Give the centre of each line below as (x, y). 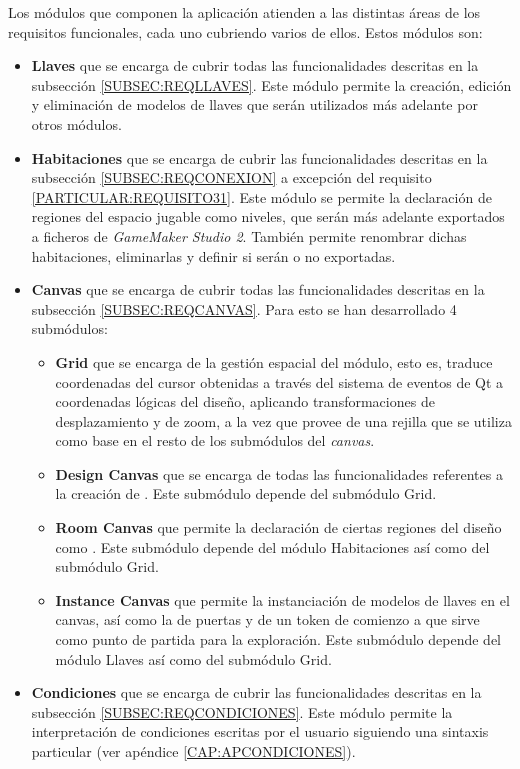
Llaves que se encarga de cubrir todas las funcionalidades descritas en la (255, 65)
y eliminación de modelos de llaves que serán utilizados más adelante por (254, 104)
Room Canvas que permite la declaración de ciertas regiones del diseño (278, 527)
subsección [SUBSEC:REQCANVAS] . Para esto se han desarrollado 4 (244, 308)
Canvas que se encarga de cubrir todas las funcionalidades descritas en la (258, 289)
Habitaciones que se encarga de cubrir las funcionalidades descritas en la (259, 157)
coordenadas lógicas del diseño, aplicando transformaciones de (245, 401)
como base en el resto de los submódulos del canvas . (215, 440)
